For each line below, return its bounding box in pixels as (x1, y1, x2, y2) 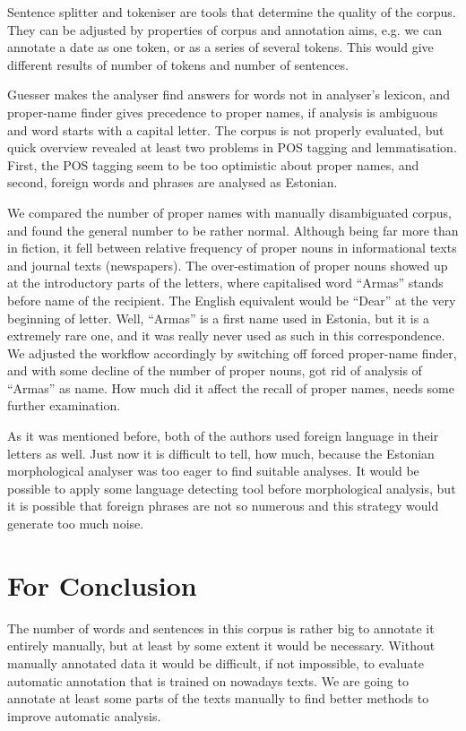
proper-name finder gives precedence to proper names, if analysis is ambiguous (7, 102, 438, 121)
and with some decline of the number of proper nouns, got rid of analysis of (7, 361, 422, 380)
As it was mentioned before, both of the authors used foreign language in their (7, 426, 439, 445)
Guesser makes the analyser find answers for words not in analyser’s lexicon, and (7, 85, 451, 104)
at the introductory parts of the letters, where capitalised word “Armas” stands (7, 273, 444, 292)
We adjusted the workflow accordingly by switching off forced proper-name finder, (7, 343, 457, 362)
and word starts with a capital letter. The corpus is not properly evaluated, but (7, 120, 444, 139)
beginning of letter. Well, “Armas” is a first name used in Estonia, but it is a (7, 308, 429, 327)
